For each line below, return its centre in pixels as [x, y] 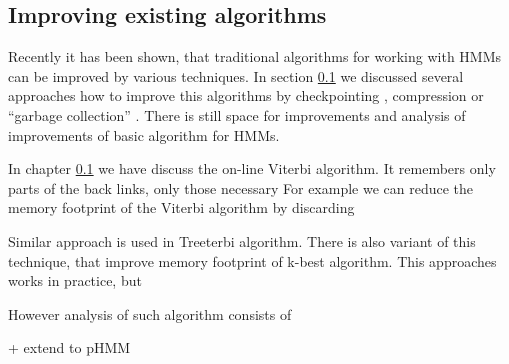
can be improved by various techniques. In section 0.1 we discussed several [236, 75]
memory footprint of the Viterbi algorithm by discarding [181, 207]
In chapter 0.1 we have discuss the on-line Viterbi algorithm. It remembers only [252, 168]
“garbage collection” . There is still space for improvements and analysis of [237, 114]
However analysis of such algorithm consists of [150, 313]
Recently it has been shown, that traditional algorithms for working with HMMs [255, 56]
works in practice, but [75, 280]
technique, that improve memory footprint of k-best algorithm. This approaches [252, 260]
